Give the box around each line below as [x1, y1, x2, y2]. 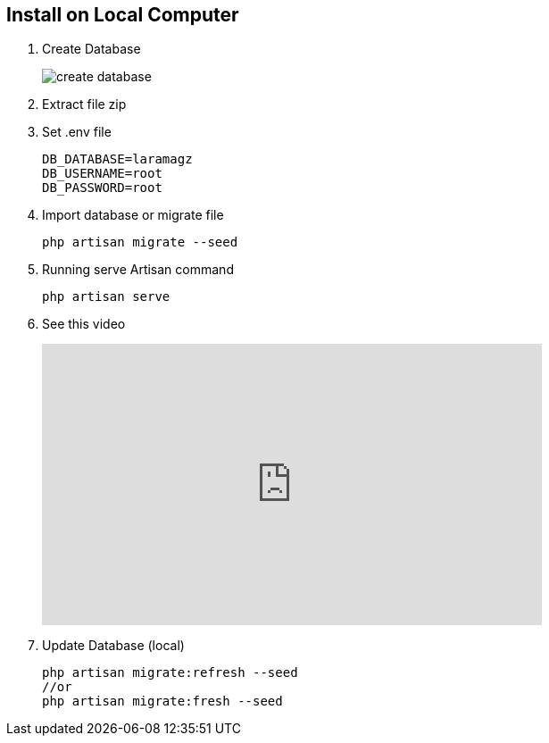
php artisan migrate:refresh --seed [42, 665, 298, 680]
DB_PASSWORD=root [42, 180, 162, 196]
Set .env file [42, 124, 112, 140]
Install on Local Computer [6, 4, 239, 26]
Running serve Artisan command [42, 262, 234, 278]
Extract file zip [42, 96, 127, 113]
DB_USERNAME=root [42, 166, 162, 181]
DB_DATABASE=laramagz [42, 152, 193, 167]
